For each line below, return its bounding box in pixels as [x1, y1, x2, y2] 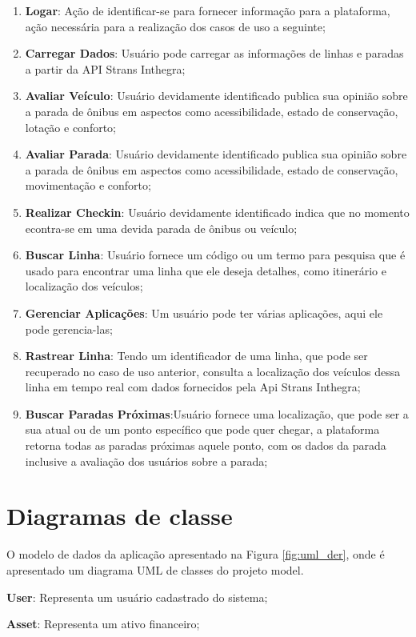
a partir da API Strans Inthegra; [25, 60, 186, 77]
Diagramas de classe [6, 499, 233, 532]
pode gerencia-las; [25, 320, 113, 337]
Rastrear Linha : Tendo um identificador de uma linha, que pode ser [25, 347, 368, 364]
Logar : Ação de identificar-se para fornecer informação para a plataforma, [25, 2, 390, 18]
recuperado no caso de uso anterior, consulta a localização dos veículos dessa [25, 363, 401, 379]
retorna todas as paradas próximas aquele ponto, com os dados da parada [25, 437, 386, 454]
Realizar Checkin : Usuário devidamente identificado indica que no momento [25, 203, 410, 220]
